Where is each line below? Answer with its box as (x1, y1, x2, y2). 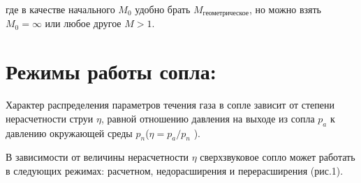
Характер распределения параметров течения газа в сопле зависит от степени (6, 97, 334, 112)
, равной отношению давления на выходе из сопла (101, 111, 315, 125)
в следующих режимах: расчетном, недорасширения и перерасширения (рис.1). (6, 163, 344, 177)
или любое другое (45, 16, 121, 31)
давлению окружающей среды (6, 125, 133, 140)
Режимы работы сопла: (6, 57, 216, 86)
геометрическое (202, 10, 249, 17)
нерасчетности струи (6, 111, 94, 125)
